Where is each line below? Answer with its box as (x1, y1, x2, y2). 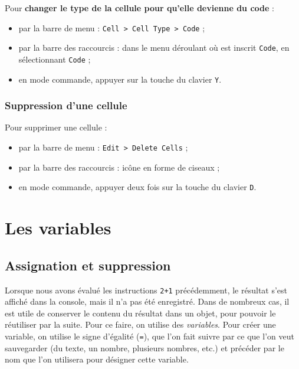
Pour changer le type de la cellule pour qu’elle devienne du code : (5, 2, 274, 14)
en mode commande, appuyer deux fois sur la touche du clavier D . (18, 181, 257, 193)
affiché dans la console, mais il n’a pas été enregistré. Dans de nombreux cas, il (5, 295, 290, 308)
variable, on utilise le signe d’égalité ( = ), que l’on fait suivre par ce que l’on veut (5, 329, 294, 342)
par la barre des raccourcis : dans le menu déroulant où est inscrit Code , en (18, 41, 290, 54)
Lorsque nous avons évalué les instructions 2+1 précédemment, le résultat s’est (5, 283, 288, 296)
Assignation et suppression (5, 256, 171, 274)
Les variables (5, 215, 111, 240)
